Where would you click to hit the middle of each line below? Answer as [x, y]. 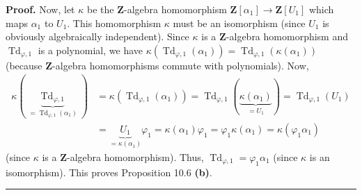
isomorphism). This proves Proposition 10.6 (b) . [109, 172]
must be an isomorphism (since [239, 23]
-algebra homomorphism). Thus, [135, 156]
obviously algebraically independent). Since [97, 36]
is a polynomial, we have [90, 50]
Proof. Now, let [40, 9]
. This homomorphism [114, 23]
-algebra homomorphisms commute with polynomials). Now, [181, 65]
